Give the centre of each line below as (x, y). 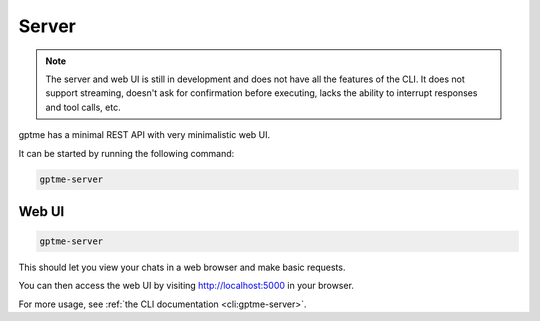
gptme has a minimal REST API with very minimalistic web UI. (144, 135)
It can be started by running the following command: (126, 153)
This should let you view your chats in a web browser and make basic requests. (182, 267)
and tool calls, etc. (83, 107)
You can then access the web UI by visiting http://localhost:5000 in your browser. (186, 286)
